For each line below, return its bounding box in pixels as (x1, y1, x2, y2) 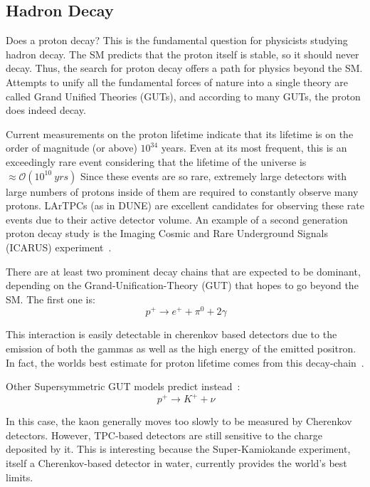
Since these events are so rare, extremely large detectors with (80, 168, 347, 183)
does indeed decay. (6, 103, 86, 117)
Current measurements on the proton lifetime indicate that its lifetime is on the (6, 126, 354, 141)
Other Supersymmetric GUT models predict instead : (6, 379, 240, 394)
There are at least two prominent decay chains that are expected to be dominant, (6, 263, 361, 278)
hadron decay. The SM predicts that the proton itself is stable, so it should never (6, 46, 359, 61)
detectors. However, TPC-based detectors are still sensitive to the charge (6, 427, 322, 442)
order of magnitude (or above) (6, 140, 137, 155)
